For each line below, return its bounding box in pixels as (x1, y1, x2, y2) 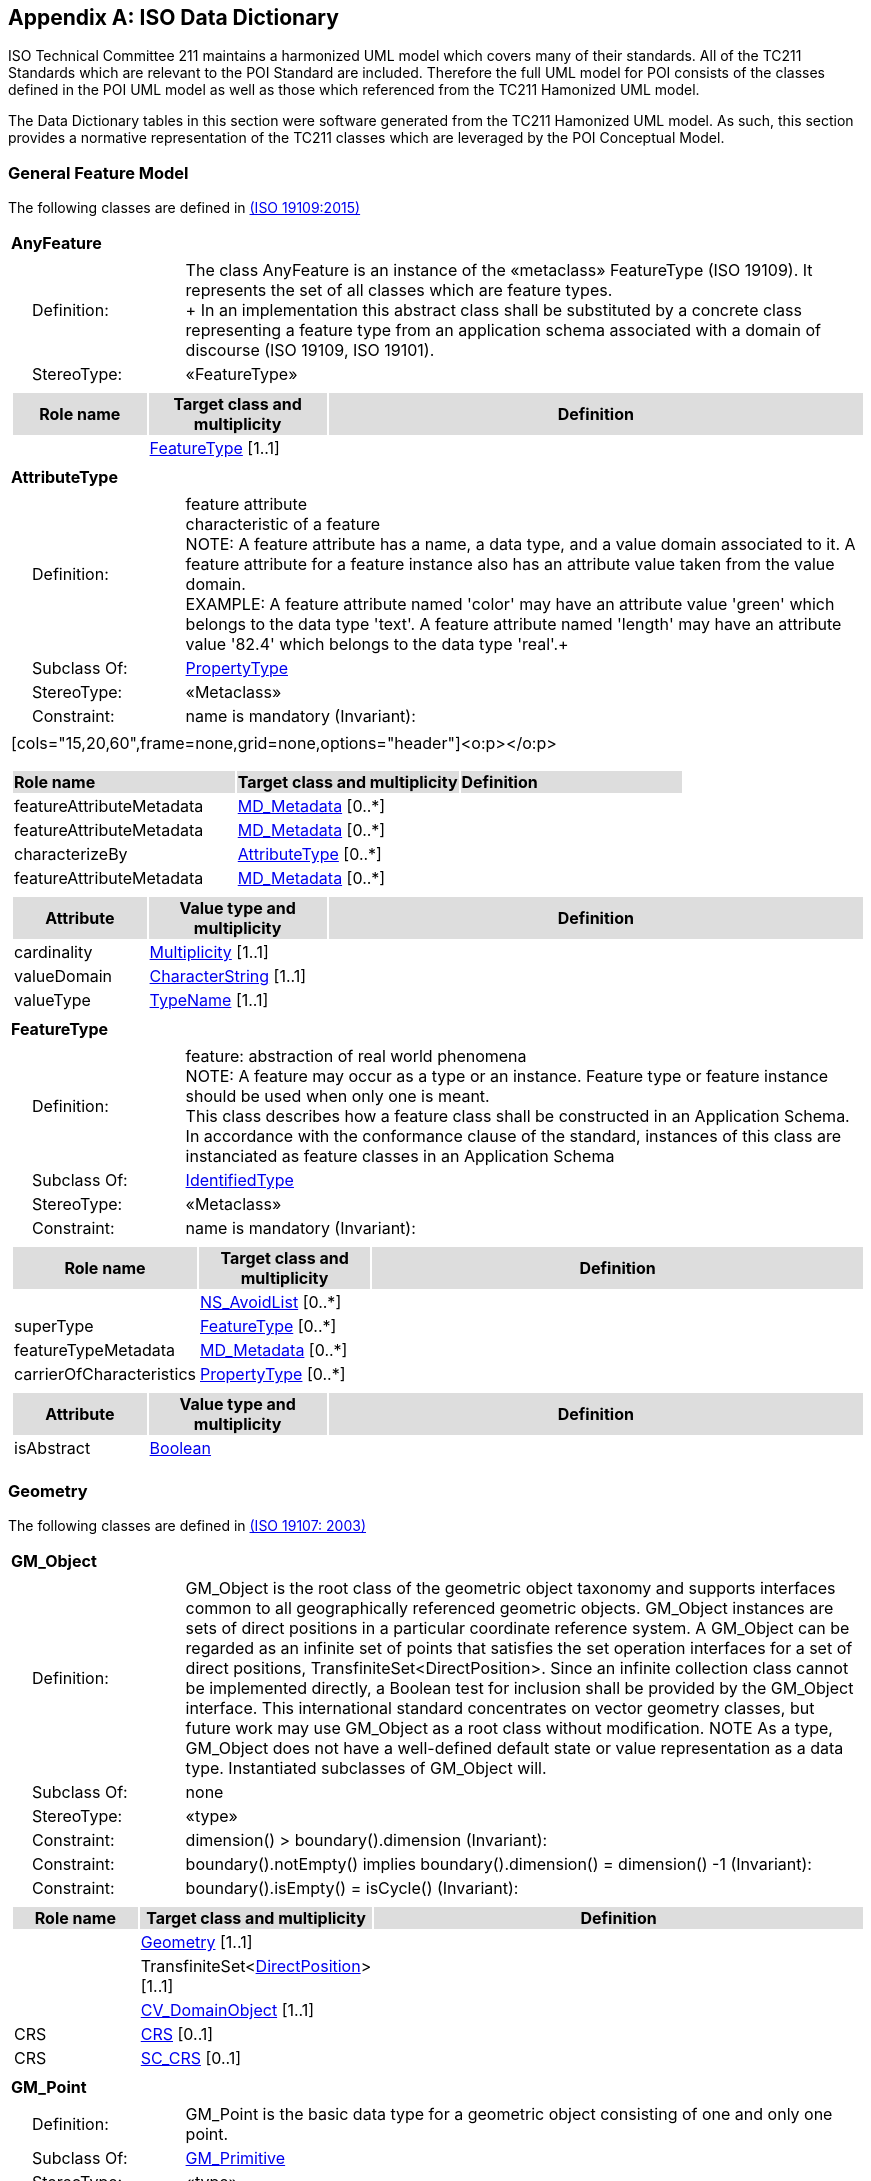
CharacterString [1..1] (149, 966, 307, 987)
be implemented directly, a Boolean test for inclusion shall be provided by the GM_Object (185, 1677, 854, 1698)
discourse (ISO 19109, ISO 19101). (185, 340, 435, 361)
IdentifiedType (185, 1170, 294, 1191)
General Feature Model (8, 162, 189, 183)
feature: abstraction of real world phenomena (185, 1046, 527, 1067)
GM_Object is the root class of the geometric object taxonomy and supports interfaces (185, 1577, 836, 1598)
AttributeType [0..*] (237, 844, 382, 865)
